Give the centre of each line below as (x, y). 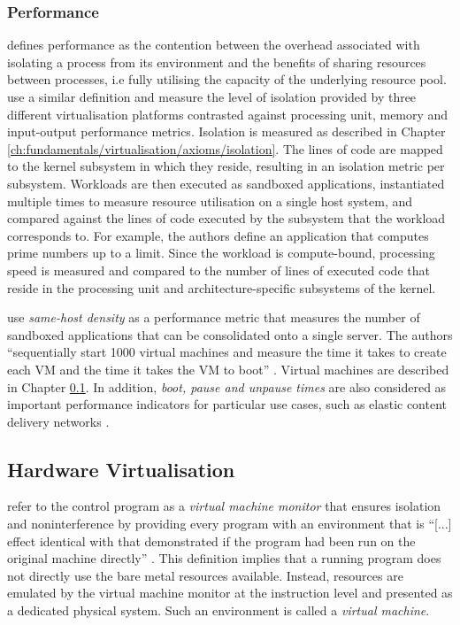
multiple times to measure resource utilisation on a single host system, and (210, 201)
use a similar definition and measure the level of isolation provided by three (212, 96)
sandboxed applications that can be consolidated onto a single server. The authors (230, 334)
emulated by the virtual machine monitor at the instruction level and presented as (230, 593)
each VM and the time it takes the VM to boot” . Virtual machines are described (228, 369)
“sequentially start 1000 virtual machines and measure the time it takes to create (227, 352)
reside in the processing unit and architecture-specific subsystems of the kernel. (222, 287)
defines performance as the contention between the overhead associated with (214, 45)
